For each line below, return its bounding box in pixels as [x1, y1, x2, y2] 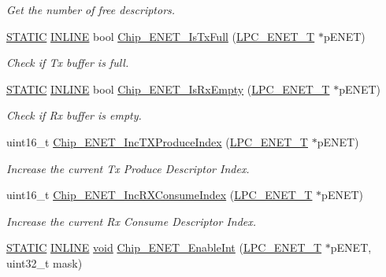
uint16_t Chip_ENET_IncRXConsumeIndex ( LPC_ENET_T [6, 187, 313, 203]
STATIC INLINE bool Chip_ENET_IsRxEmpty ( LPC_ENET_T [6, 80, 330, 97]
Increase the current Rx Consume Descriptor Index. [6, 212, 257, 229]
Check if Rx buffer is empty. [6, 107, 142, 124]
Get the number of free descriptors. [6, 2, 176, 17]
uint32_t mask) [6, 254, 83, 271]
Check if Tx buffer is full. [6, 54, 129, 71]
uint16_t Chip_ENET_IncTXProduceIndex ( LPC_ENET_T [6, 133, 308, 150]
